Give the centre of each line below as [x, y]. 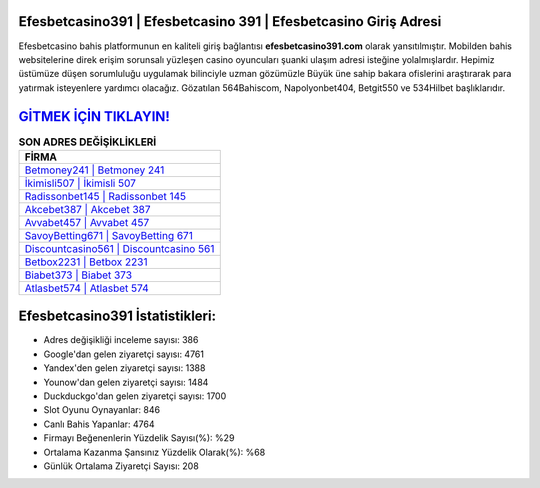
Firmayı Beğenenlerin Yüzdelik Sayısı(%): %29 [139, 438]
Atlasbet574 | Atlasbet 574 [86, 288]
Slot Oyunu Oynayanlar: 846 [101, 410]
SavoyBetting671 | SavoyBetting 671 [109, 235]
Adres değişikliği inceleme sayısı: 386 [121, 340]
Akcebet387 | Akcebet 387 [87, 209]
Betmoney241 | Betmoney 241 [94, 170]
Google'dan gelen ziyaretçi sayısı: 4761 [124, 354]
